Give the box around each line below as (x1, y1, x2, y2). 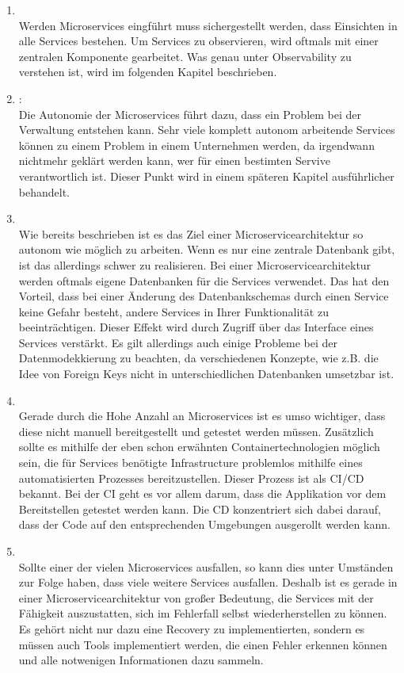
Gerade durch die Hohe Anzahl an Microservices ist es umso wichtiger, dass (18, 407, 386, 424)
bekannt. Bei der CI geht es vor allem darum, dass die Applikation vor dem (18, 485, 387, 502)
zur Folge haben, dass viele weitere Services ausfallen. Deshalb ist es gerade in (18, 574, 398, 591)
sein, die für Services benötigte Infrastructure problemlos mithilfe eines (18, 454, 363, 471)
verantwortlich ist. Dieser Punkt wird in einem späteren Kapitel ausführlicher (18, 167, 394, 184)
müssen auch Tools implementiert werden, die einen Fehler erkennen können (18, 636, 387, 652)
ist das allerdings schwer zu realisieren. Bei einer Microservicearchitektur (18, 256, 372, 273)
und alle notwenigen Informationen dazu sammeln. (18, 652, 264, 668)
